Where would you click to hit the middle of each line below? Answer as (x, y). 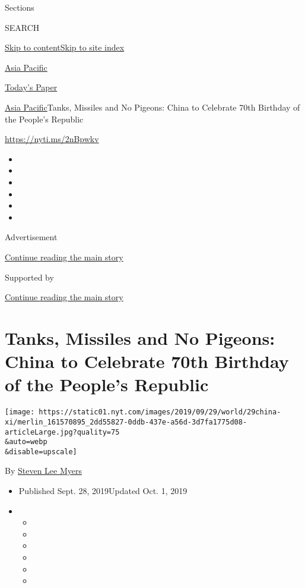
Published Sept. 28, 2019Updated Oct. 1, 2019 (103, 491)
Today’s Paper (31, 87)
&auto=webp (26, 442)
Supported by (29, 277)
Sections (20, 7)
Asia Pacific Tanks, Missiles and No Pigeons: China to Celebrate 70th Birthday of (152, 107)
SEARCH (22, 27)
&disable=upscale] (41, 452)
